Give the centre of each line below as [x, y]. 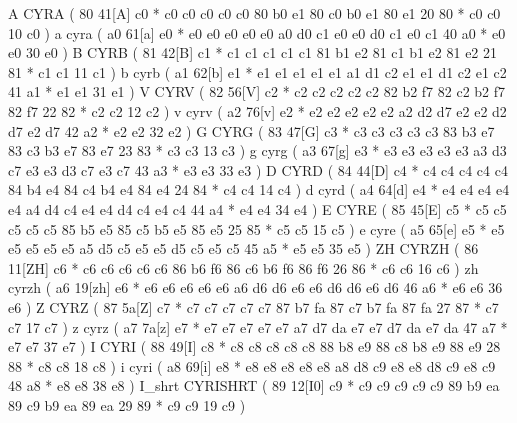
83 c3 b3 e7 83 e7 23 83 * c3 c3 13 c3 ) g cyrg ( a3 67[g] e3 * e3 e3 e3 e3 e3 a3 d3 [257, 150]
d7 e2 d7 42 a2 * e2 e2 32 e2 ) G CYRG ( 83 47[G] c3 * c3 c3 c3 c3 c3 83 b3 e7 [251, 130]
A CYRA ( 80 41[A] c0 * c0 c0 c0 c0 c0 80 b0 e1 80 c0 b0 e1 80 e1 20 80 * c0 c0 [254, 13]
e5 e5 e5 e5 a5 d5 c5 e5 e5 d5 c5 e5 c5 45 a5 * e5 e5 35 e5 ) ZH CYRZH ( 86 [243, 248]
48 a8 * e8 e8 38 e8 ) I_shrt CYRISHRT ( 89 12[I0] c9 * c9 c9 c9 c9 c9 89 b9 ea [254, 385]
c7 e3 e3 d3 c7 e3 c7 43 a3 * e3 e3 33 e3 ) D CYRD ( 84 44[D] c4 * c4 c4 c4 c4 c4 [258, 169]
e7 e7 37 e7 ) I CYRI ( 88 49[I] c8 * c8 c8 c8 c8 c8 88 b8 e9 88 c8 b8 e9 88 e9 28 [254, 346]
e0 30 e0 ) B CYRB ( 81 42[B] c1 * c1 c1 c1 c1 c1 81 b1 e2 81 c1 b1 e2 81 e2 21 [253, 52]
